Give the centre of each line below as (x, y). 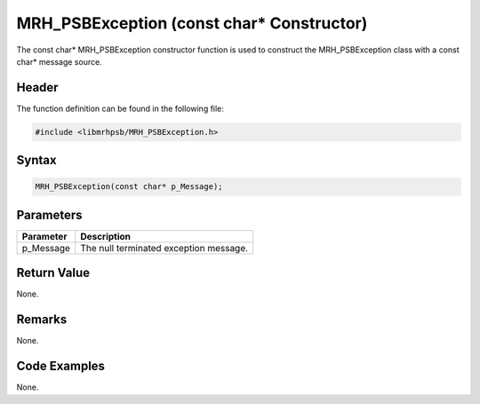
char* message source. (59, 61)
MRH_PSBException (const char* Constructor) (192, 23)
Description (106, 236)
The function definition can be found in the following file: (120, 108)
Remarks (42, 320)
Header (37, 87)
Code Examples (61, 366)
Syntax (36, 160)
